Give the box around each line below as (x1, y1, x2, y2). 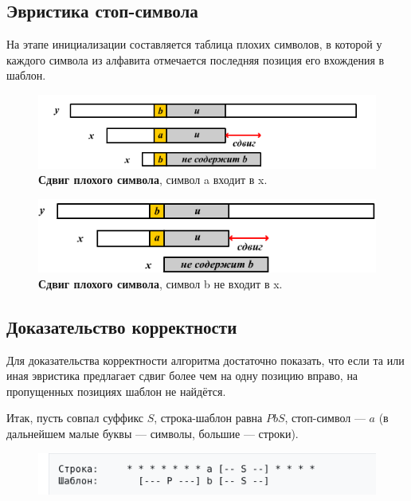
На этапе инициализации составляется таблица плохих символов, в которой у (6, 36, 382, 53)
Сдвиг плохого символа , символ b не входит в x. (38, 275, 283, 292)
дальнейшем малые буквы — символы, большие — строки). (6, 425, 299, 441)
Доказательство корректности (6, 314, 237, 339)
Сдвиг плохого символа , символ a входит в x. (38, 171, 268, 188)
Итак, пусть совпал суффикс (6, 409, 144, 426)
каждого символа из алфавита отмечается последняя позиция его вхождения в (6, 51, 385, 68)
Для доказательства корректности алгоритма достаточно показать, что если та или (6, 351, 405, 368)
